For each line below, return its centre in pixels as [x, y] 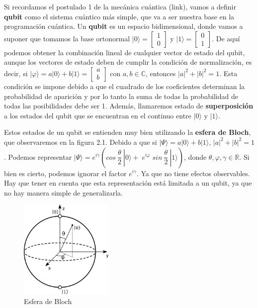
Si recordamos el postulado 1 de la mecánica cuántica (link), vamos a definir [120, 6]
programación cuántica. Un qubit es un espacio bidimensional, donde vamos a [124, 26]
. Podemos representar [38, 156]
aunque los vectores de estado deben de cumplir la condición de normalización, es [128, 62]
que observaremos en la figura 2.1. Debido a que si [81, 142]
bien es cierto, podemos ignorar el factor [65, 173]
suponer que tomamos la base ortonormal [67, 38]
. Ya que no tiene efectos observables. [193, 173]
